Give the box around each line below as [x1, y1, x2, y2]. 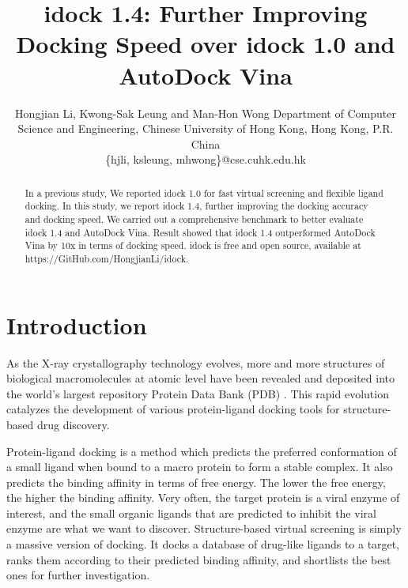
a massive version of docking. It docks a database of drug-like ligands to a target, [6, 536, 400, 552]
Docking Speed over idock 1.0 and [16, 28, 395, 60]
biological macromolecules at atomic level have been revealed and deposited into [6, 370, 395, 386]
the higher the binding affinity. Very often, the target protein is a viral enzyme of [6, 489, 400, 506]
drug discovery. [36, 416, 110, 432]
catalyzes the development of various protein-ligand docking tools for [6, 401, 340, 417]
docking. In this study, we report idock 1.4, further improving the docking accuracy [25, 199, 368, 213]
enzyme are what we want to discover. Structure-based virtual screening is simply [6, 520, 402, 537]
